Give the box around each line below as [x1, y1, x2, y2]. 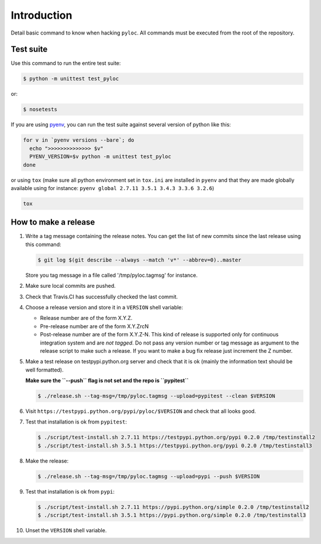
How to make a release [11, 217, 95, 228]
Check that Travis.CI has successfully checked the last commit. [25, 293, 178, 300]
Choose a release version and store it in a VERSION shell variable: [25, 304, 184, 311]
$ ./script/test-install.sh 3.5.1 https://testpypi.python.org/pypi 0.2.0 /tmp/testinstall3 [37, 442, 312, 449]
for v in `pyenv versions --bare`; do [23, 137, 134, 143]
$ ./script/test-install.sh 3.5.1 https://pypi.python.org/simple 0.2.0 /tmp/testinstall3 [37, 512, 306, 519]
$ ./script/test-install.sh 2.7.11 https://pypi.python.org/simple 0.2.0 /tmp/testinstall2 [37, 504, 309, 510]
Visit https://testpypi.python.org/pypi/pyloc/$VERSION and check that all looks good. [25, 408, 257, 415]
